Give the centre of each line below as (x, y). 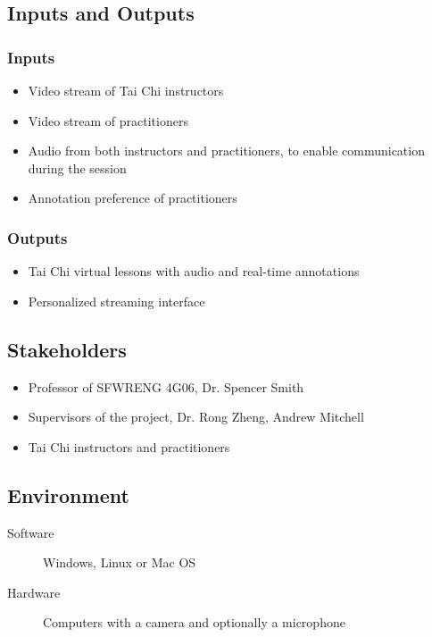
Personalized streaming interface (116, 301)
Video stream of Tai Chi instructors (126, 90)
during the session (77, 168)
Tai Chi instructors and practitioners (129, 446)
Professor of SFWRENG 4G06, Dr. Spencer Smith (166, 386)
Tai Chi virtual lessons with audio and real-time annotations (194, 271)
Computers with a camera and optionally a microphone (194, 622)
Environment (68, 495)
